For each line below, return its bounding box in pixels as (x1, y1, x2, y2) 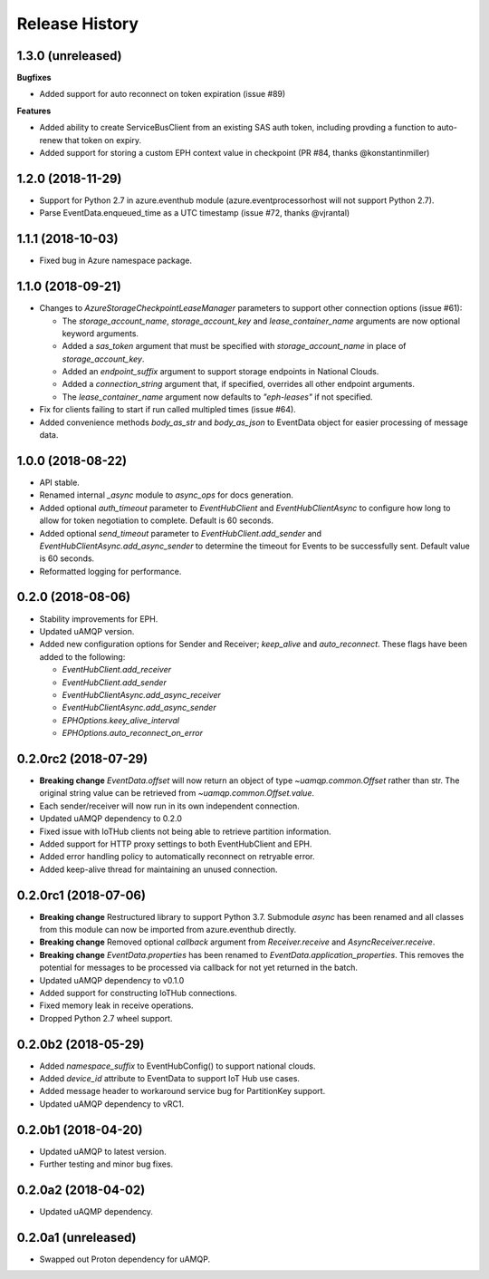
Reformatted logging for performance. (39, 566, 182, 577)
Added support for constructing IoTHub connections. (39, 987, 237, 998)
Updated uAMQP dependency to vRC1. (39, 1098, 185, 1109)
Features (16, 105, 52, 116)
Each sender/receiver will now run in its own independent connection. (39, 800, 300, 811)
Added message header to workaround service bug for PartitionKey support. (39, 1086, 326, 1097)
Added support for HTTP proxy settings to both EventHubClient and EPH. (39, 838, 312, 849)
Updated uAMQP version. (39, 625, 135, 636)
